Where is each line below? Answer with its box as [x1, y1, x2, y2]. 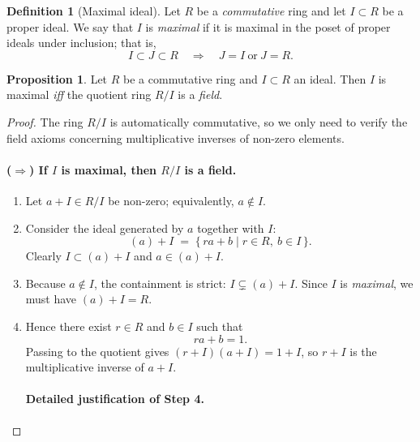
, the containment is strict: [94, 274, 226, 291]
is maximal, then [61, 161, 156, 178]
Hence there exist [25, 317, 112, 334]
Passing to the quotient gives [25, 342, 169, 359]
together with [197, 219, 264, 236]
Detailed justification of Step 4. [25, 390, 204, 407]
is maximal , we [340, 274, 414, 291]
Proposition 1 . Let [6, 70, 108, 87]
